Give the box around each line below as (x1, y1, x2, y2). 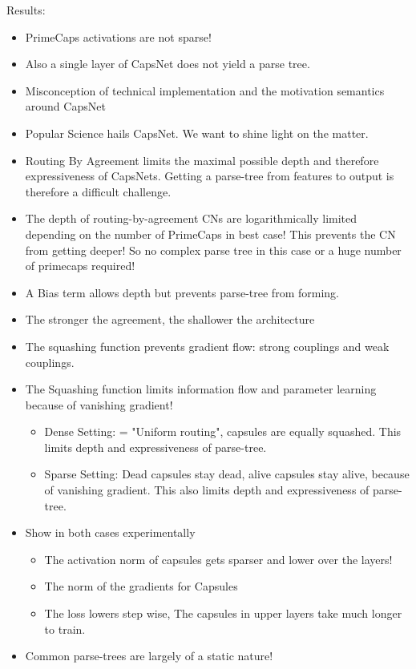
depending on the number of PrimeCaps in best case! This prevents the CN (25, 225, 396, 242)
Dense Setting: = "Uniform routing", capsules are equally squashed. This (44, 423, 402, 440)
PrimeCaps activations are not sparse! (25, 28, 212, 45)
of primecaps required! (25, 257, 135, 274)
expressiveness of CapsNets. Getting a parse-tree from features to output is (25, 167, 394, 184)
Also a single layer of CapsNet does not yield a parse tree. (25, 55, 310, 72)
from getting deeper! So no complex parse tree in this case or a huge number (25, 241, 402, 258)
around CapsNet (25, 98, 106, 115)
